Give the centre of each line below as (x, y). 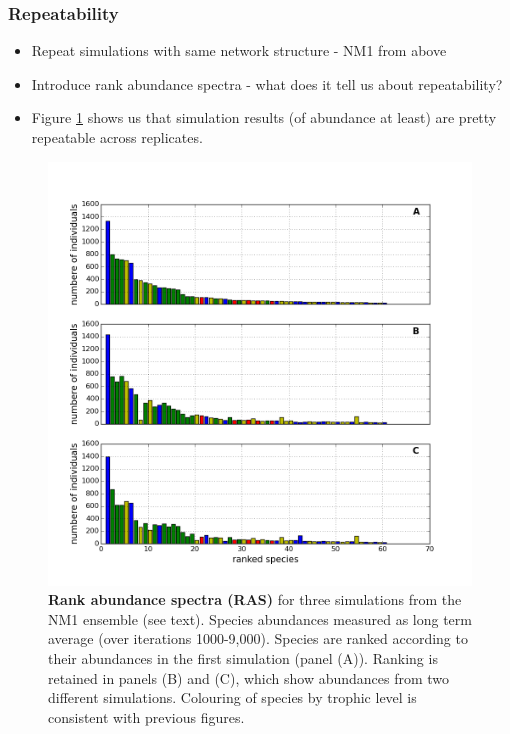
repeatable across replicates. (117, 137)
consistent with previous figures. (146, 716)
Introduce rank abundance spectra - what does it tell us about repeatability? (267, 83)
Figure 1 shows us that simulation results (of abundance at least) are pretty (264, 117)
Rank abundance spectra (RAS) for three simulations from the (255, 599)
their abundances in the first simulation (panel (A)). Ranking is (243, 657)
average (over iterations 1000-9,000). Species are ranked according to (258, 638)
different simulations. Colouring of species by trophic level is (232, 697)
